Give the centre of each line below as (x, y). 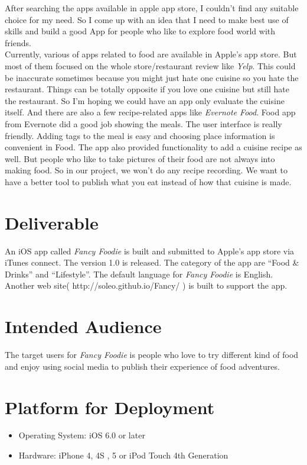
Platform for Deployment (110, 407)
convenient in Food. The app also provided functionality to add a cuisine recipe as (153, 147)
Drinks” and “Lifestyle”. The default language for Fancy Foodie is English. (139, 274)
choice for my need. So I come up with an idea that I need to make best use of (147, 19)
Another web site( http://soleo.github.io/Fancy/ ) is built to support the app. (146, 285)
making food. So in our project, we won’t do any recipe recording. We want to (146, 170)
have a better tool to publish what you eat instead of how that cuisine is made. (148, 181)
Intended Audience (83, 326)
